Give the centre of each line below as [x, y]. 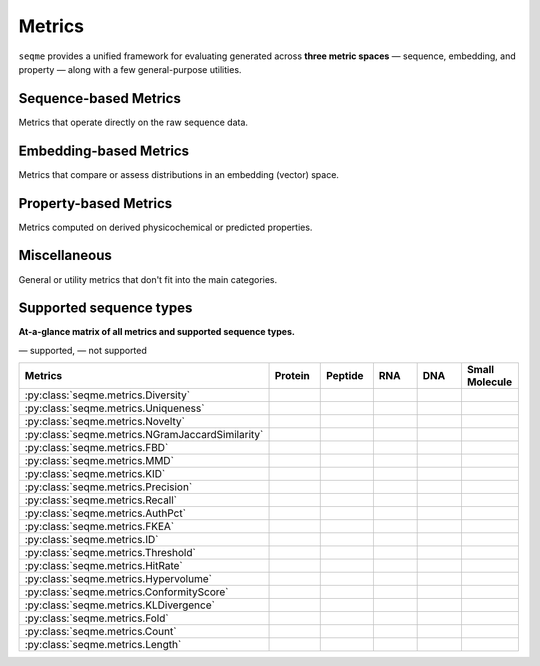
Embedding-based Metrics [104, 150]
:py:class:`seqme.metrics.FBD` [96, 448]
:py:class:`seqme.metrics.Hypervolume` [118, 579]
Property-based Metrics [95, 203]
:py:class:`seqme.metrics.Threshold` [110, 553]
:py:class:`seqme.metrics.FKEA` [99, 527]
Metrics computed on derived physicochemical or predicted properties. [165, 227]
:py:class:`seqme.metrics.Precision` [108, 487]
